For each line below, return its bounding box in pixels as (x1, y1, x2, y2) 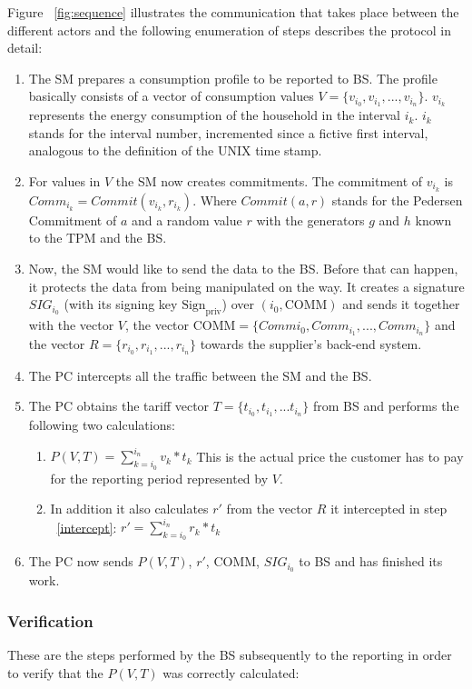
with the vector (28, 315, 114, 335)
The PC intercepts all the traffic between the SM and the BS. (28, 365, 372, 384)
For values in (28, 172, 101, 191)
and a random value (131, 210, 242, 229)
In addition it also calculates (50, 499, 209, 518)
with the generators (256, 210, 365, 229)
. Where (192, 190, 237, 209)
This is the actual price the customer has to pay (196, 446, 464, 465)
